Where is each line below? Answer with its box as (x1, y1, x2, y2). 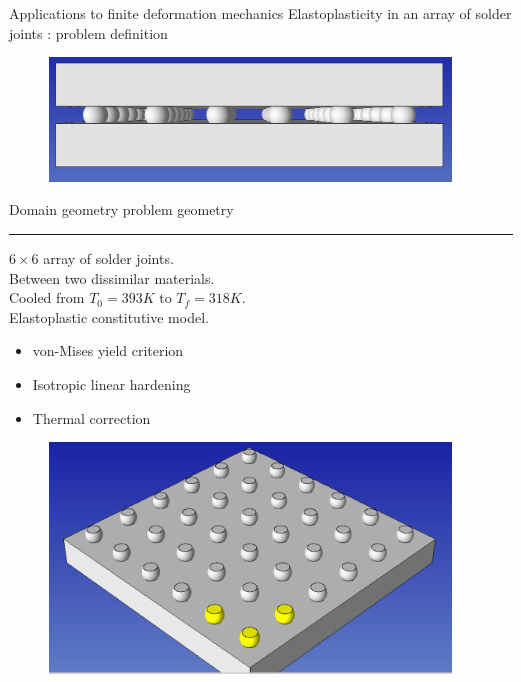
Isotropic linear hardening (32, 374, 191, 395)
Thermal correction (32, 407, 151, 428)
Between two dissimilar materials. (9, 267, 215, 288)
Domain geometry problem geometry (9, 199, 234, 220)
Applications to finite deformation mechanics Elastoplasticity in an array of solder (9, 3, 512, 23)
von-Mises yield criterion (32, 340, 184, 361)
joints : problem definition (9, 22, 168, 43)
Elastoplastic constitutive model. (9, 306, 209, 327)
